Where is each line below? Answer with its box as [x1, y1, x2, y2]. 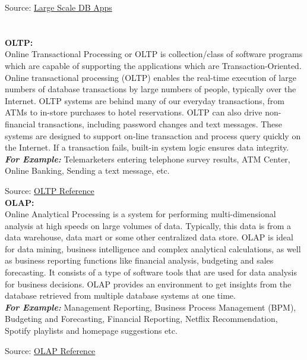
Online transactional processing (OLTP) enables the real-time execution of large [5, 71, 296, 83]
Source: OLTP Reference [5, 184, 94, 196]
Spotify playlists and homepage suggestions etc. [5, 324, 178, 337]
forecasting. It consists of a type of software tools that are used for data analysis [5, 266, 297, 278]
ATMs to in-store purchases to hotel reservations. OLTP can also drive [5, 106, 262, 118]
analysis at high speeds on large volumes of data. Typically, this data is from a [5, 219, 292, 231]
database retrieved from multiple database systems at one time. [5, 289, 236, 302]
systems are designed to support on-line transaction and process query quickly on [5, 129, 301, 142]
